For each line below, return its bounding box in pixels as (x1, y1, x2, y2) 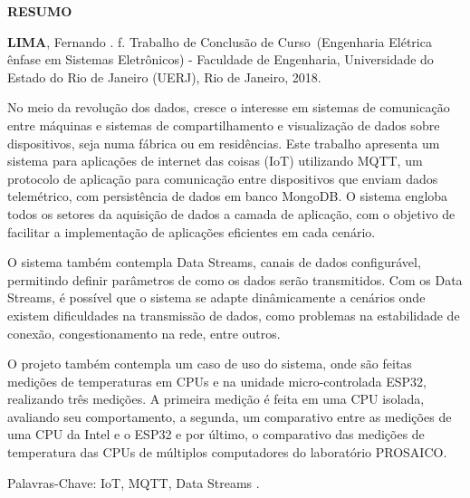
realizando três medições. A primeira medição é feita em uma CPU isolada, (7, 389, 425, 408)
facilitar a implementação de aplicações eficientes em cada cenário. (7, 222, 376, 241)
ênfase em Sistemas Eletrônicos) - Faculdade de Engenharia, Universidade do (7, 50, 434, 69)
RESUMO (7, 2, 72, 20)
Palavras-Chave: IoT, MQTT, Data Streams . (7, 473, 260, 492)
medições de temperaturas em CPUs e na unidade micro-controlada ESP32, (7, 371, 427, 390)
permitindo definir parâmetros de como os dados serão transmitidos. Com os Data (7, 270, 463, 289)
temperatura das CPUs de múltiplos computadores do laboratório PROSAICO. (7, 443, 447, 462)
